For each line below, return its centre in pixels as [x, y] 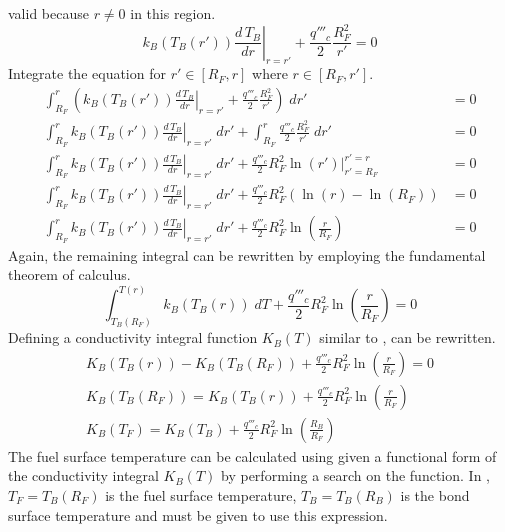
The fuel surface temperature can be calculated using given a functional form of [252, 455]
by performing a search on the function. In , [355, 475]
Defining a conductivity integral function [133, 337]
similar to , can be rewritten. [407, 337]
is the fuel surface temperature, [201, 494]
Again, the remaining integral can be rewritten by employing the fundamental [247, 254]
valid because [48, 13]
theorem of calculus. [69, 274]
